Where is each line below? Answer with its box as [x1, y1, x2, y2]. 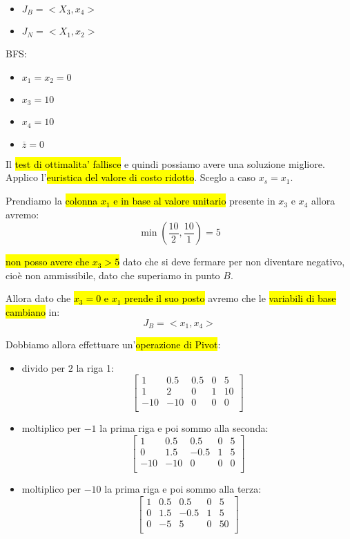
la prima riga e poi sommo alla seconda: [99, 421, 269, 435]
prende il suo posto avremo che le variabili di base [124, 291, 336, 305]
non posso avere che [6, 254, 90, 269]
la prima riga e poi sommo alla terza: [104, 482, 262, 496]
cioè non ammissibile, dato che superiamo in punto [6, 267, 220, 282]
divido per [21, 360, 66, 375]
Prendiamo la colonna [6, 193, 98, 208]
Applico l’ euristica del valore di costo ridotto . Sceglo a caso [6, 170, 255, 185]
